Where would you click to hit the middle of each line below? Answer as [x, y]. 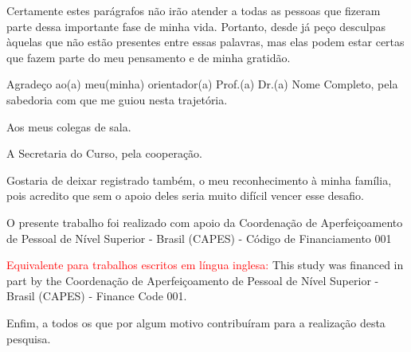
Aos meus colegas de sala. [69, 126]
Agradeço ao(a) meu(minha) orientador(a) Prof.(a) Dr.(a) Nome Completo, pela [202, 84]
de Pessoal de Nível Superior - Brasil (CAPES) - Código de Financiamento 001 [199, 238]
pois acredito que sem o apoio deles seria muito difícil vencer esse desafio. [185, 196]
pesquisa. [29, 338]
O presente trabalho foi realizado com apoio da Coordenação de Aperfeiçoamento [205, 222]
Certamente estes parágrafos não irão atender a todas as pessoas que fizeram [194, 10]
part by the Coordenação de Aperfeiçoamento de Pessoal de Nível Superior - [193, 280]
